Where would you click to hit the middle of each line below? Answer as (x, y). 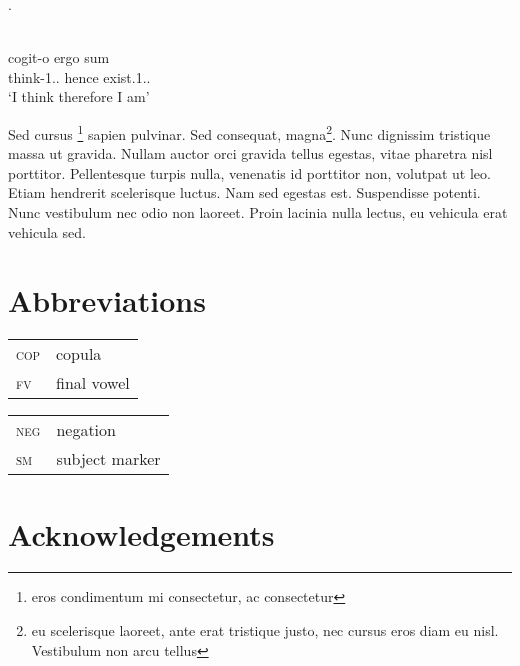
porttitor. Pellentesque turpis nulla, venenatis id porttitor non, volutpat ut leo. (249, 172)
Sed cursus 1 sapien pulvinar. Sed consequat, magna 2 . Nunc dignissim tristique (249, 132)
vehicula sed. (47, 231)
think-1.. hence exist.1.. (79, 76)
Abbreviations (107, 300)
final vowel (93, 383)
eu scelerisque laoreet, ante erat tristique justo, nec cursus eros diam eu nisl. (265, 630)
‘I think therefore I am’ (79, 96)
